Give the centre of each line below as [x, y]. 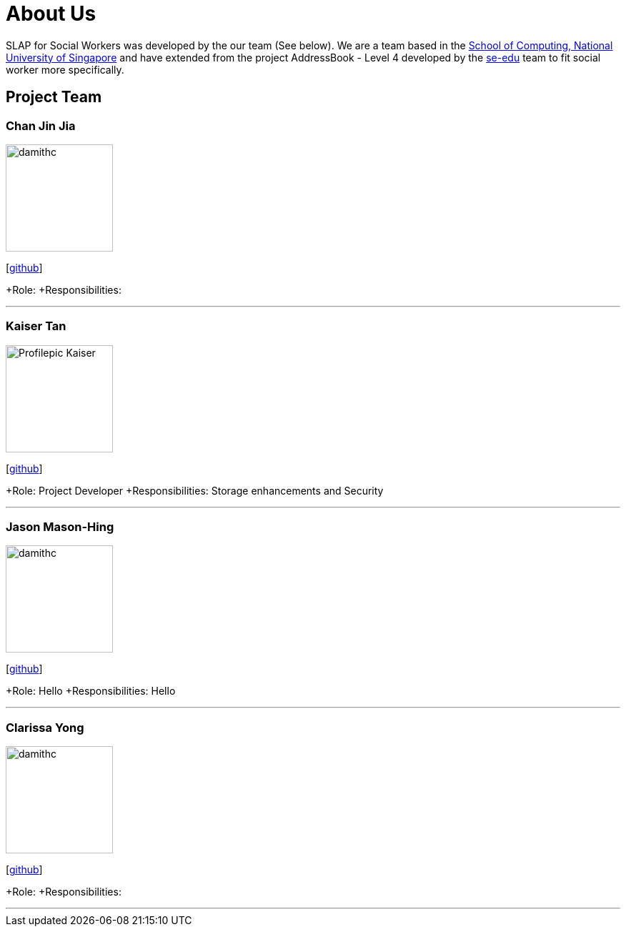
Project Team [54, 97]
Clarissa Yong [45, 727]
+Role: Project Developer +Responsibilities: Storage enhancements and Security [195, 490]
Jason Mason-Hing [60, 527]
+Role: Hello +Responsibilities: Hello [91, 691]
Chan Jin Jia [41, 125]
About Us [51, 14]
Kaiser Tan [36, 326]
